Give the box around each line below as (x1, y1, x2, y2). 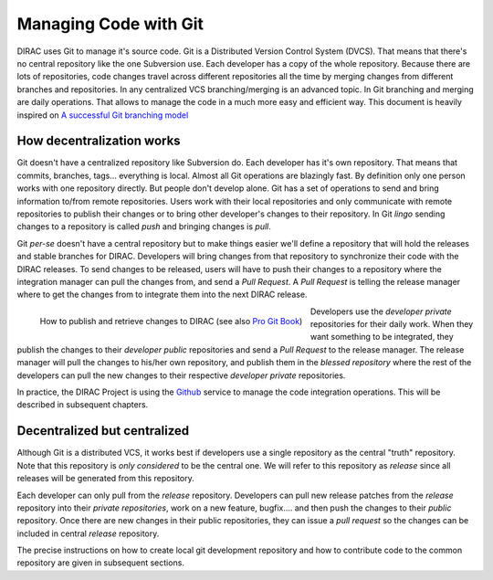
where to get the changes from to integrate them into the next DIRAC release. (16, 289, 308, 301)
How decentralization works (16, 133, 182, 149)
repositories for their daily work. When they (309, 319, 474, 330)
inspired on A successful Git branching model (16, 110, 189, 121)
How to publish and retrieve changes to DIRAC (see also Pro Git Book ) (39, 315, 303, 326)
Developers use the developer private (309, 306, 452, 317)
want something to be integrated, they (309, 332, 454, 343)
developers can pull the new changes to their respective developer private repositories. (16, 370, 346, 381)
